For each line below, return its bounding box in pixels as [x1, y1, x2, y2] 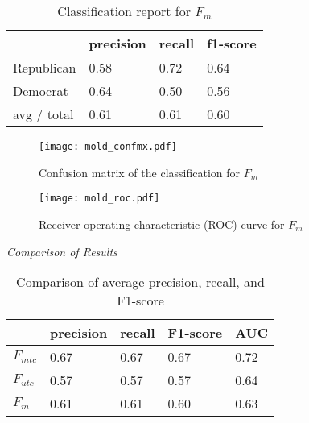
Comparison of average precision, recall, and [16, 272, 265, 292]
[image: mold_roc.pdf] [39, 193, 160, 205]
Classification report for [57, 2, 192, 20]
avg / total [13, 105, 74, 123]
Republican [13, 58, 76, 77]
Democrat [13, 81, 68, 100]
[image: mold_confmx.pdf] [39, 141, 177, 152]
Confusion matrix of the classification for [39, 164, 240, 180]
